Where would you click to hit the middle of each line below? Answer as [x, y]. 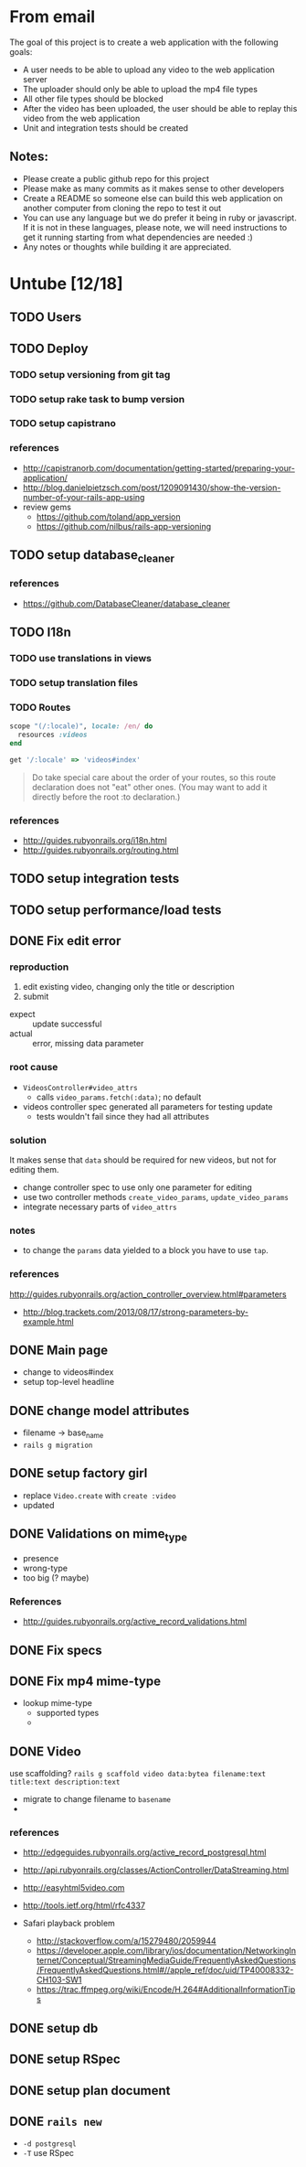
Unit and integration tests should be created [106, 128]
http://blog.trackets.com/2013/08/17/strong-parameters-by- [136, 1312]
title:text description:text [65, 1782]
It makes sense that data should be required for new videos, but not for [143, 1160]
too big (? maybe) [56, 1577]
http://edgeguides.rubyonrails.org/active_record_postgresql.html [144, 1852]
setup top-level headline [69, 1382]
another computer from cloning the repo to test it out [122, 208]
